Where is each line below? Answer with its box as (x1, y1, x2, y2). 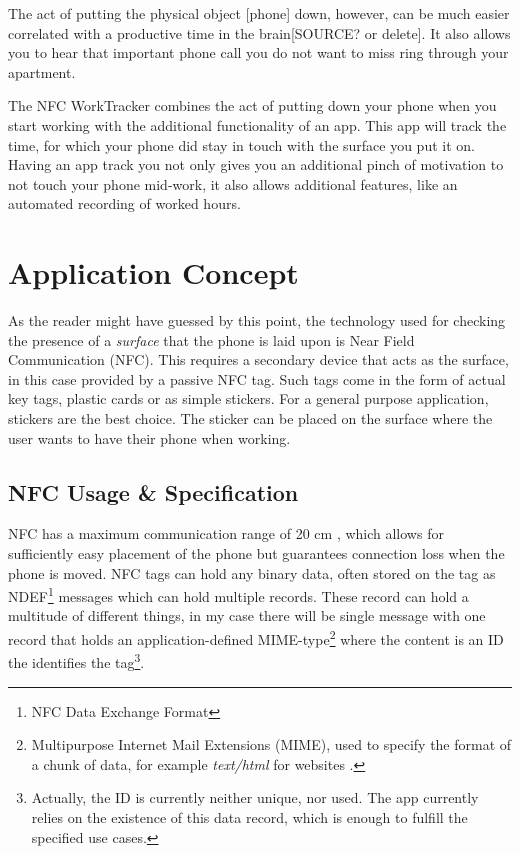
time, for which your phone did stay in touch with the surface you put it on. (8, 134, 475, 155)
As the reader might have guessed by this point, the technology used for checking (8, 310, 506, 331)
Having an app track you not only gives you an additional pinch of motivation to (8, 154, 504, 175)
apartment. (8, 61, 76, 82)
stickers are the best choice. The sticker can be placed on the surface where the (8, 408, 493, 429)
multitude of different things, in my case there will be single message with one (8, 605, 486, 626)
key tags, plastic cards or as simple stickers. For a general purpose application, (8, 388, 489, 409)
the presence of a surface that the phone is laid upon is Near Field (8, 329, 415, 350)
